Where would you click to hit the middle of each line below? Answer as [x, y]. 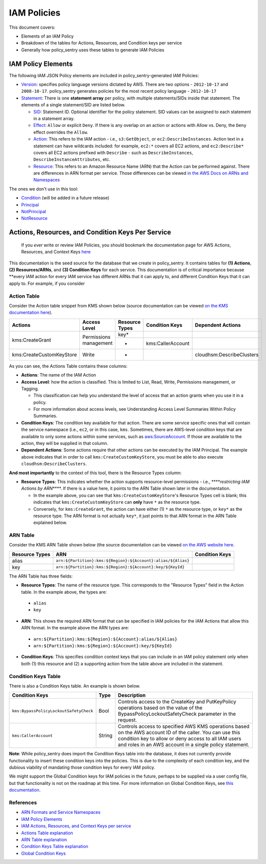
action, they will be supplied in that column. [65, 443]
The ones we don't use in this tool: [44, 189]
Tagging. [30, 388]
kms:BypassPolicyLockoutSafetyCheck [53, 711]
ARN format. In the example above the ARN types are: [75, 628]
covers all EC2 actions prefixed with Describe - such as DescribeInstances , [113, 152]
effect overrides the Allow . [61, 132]
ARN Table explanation [44, 840]
